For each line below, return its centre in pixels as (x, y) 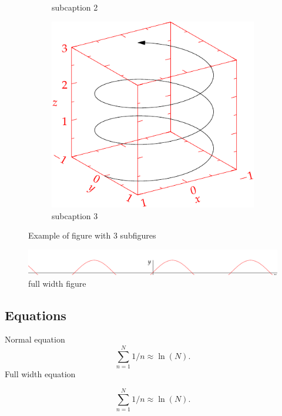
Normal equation (35, 339)
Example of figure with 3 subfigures (92, 235)
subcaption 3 (75, 215)
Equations (36, 315)
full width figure (57, 283)
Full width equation (40, 374)
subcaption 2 (75, 7)
